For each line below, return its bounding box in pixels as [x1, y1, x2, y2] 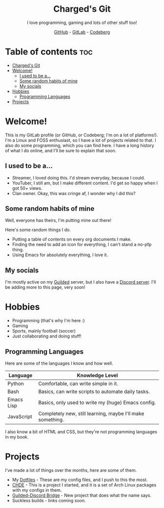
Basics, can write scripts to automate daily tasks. [38, 388, 150, 395]
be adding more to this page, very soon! [5, 285, 85, 290]
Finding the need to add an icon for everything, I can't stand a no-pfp [12, 242, 152, 247]
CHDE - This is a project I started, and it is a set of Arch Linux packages [12, 482, 157, 487]
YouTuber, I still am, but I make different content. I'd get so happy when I [12, 180, 158, 186]
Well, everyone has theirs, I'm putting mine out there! [5, 218, 111, 223]
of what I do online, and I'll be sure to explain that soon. [5, 148, 117, 154]
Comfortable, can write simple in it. [38, 380, 118, 387]
